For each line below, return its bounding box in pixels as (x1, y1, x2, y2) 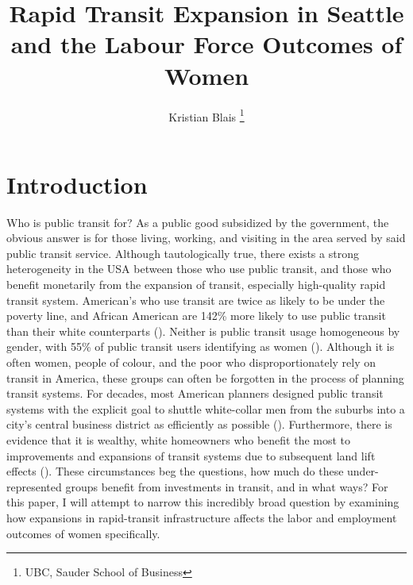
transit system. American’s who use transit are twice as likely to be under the (6, 291, 385, 308)
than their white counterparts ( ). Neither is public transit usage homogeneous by (6, 322, 400, 339)
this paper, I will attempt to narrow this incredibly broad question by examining (6, 494, 399, 510)
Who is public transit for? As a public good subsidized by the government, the (6, 214, 389, 230)
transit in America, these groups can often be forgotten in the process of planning (6, 369, 404, 386)
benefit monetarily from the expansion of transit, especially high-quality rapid (6, 276, 386, 293)
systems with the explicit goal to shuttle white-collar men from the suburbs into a (6, 400, 405, 417)
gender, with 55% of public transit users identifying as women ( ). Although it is (6, 338, 395, 355)
